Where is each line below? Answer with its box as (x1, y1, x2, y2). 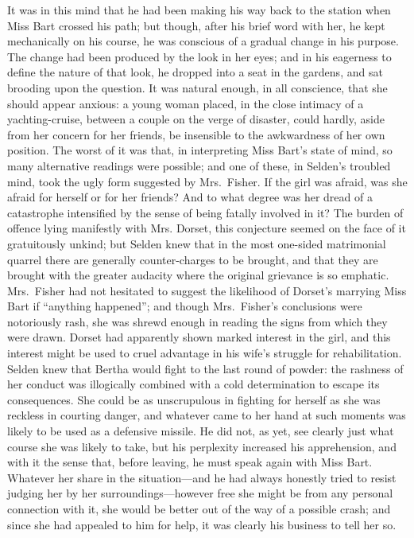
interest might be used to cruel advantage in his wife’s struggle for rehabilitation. (7, 345, 402, 361)
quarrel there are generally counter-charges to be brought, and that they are (7, 251, 378, 267)
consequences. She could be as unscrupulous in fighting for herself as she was (7, 391, 381, 407)
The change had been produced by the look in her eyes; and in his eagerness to (7, 48, 392, 64)
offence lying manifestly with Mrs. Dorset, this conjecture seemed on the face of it (7, 220, 406, 236)
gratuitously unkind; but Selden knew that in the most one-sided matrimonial (7, 235, 386, 251)
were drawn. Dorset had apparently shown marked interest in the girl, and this (7, 329, 391, 345)
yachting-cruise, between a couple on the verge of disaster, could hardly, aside (7, 111, 385, 127)
